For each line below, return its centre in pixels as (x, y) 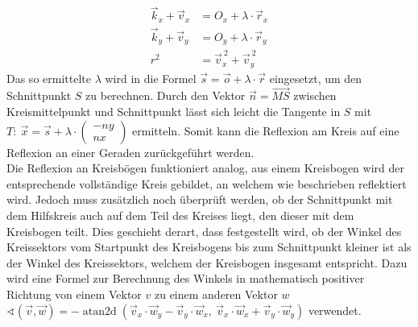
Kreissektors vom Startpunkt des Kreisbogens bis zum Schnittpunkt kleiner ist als (209, 247)
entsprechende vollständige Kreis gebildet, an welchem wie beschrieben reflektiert (207, 183)
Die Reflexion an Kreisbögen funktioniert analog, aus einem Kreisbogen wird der (205, 168)
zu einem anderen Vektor (216, 294)
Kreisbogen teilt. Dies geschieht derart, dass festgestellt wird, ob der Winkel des (204, 231)
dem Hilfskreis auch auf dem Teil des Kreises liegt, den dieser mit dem (180, 215)
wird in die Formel (151, 78)
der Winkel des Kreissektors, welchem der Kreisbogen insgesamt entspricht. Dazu (207, 262)
